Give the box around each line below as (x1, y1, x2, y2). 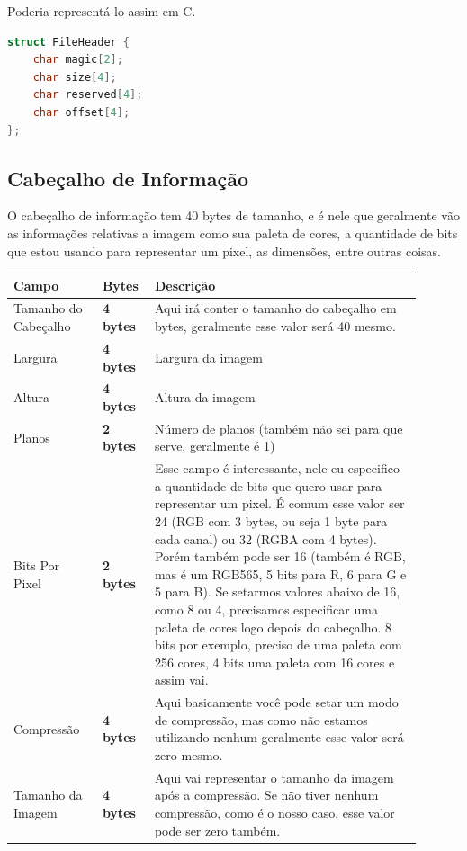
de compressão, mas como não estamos (154, 710, 368, 729)
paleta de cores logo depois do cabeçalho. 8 (154, 617, 391, 636)
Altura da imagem (154, 388, 256, 407)
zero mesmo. (154, 745, 223, 764)
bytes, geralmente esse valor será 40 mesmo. (154, 317, 396, 336)
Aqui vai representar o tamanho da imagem (154, 767, 394, 786)
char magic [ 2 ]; (32, 53, 123, 67)
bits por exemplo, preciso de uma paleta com (154, 635, 402, 654)
